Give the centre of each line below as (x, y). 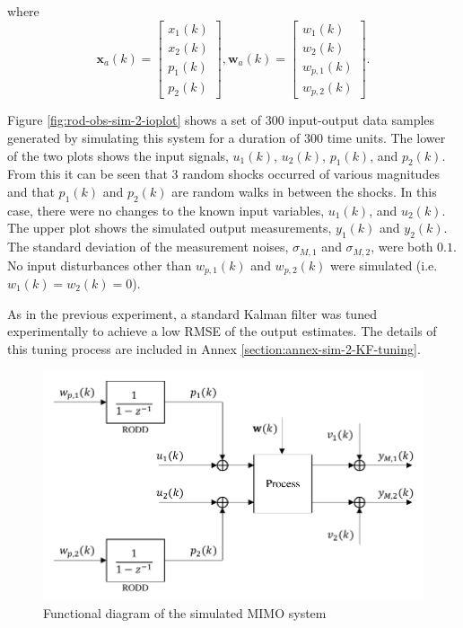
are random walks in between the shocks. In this (304, 191)
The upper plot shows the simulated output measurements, (170, 228)
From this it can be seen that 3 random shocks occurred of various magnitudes (223, 174)
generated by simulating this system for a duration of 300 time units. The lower (227, 137)
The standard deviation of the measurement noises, (148, 247)
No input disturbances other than (100, 265)
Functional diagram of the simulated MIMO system (185, 612)
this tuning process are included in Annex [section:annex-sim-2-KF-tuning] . (214, 348)
